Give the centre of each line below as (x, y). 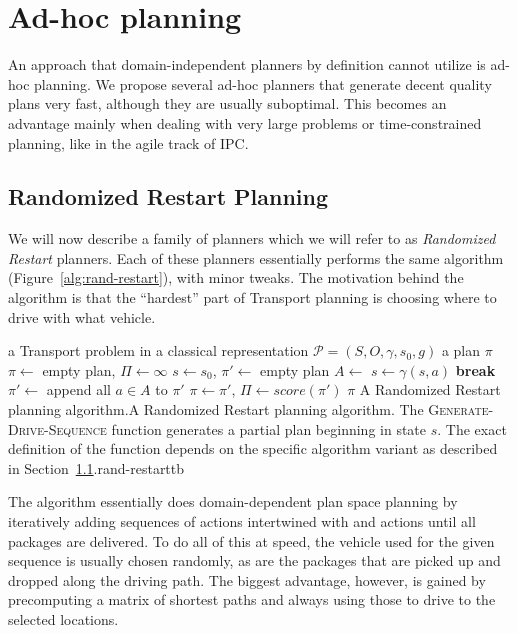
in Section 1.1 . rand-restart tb (96, 467)
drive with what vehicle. (82, 316)
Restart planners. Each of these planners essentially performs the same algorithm (256, 257)
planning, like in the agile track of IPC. (128, 142)
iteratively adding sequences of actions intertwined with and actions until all (242, 521)
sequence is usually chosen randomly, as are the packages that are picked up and (254, 560)
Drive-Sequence (57, 428)
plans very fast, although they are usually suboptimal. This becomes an (227, 103)
